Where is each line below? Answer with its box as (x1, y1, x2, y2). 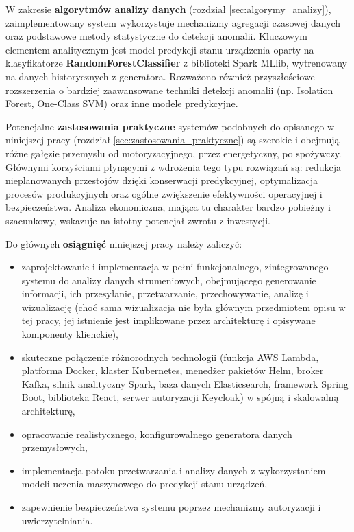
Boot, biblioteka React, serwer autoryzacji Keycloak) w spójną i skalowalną (21, 390, 339, 404)
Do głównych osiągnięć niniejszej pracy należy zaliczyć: (5, 236, 242, 251)
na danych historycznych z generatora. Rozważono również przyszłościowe (5, 69, 315, 83)
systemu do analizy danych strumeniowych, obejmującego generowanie (21, 273, 316, 287)
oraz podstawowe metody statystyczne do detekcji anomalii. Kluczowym (5, 29, 307, 43)
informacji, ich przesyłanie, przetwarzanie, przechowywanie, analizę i (21, 286, 309, 301)
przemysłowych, (21, 440, 88, 454)
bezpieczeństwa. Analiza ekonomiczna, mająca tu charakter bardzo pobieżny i (5, 200, 331, 214)
